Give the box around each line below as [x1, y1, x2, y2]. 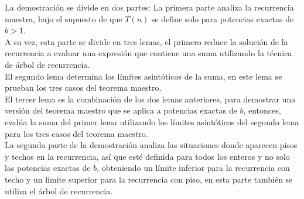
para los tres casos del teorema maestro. [5, 127, 148, 139]
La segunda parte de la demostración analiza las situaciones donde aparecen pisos [5, 139, 298, 151]
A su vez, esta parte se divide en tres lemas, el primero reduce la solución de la [5, 35, 288, 47]
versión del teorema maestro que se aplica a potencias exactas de [5, 104, 237, 116]
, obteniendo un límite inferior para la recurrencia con [97, 162, 290, 174]
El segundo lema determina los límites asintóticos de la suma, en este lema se [5, 70, 282, 82]
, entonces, [243, 104, 281, 116]
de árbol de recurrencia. [5, 58, 90, 70]
